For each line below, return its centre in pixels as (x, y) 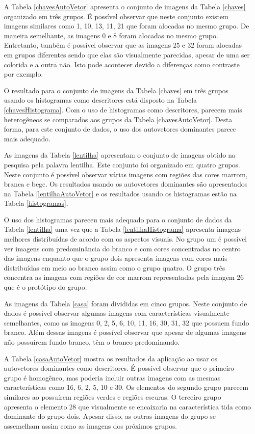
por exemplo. (24, 74)
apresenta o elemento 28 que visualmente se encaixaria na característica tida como (127, 406)
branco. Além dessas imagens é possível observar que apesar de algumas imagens (125, 332)
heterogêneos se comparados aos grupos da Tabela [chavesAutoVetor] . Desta (118, 119)
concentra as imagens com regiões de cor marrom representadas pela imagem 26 (124, 277)
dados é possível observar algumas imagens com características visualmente (117, 313)
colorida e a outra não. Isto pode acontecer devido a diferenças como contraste (122, 64)
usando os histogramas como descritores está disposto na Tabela (101, 100)
